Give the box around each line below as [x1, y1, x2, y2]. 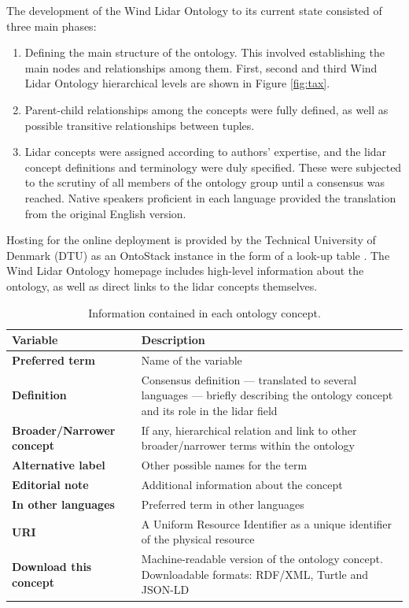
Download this [12, 558, 92, 575]
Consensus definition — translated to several [141, 371, 357, 387]
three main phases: [6, 17, 97, 34]
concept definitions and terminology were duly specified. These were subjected [24, 158, 402, 175]
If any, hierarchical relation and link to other [141, 421, 357, 438]
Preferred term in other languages [141, 495, 304, 512]
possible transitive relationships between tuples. [24, 117, 255, 133]
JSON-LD [141, 581, 190, 598]
